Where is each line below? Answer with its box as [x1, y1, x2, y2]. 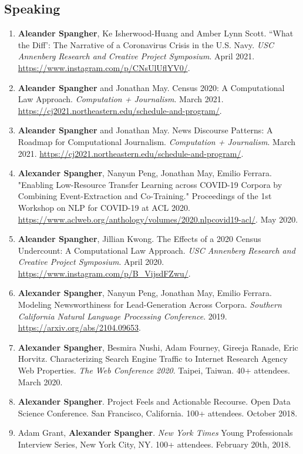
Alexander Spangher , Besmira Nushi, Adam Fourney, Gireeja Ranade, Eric [18, 341, 298, 353]
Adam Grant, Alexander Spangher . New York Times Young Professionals [18, 426, 293, 439]
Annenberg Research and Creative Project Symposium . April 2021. [18, 50, 255, 62]
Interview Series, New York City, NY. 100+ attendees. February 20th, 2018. [18, 438, 291, 450]
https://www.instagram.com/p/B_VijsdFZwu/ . [18, 267, 191, 279]
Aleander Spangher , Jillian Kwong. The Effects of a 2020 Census [18, 233, 261, 245]
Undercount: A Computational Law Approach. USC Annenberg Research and [18, 244, 295, 256]
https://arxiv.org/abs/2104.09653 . [18, 321, 141, 334]
